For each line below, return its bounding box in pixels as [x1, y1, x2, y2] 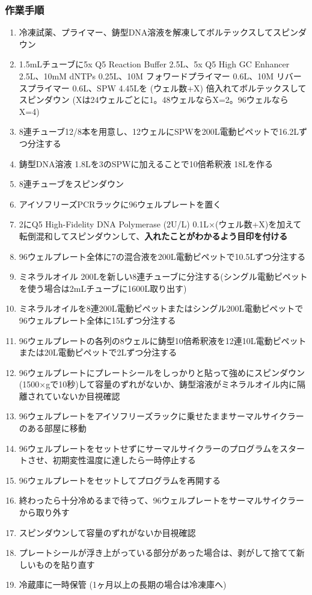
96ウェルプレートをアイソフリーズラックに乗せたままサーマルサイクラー [19, 410, 304, 422]
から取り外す [19, 506, 70, 519]
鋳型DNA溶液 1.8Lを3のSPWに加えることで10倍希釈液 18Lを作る [19, 157, 274, 170]
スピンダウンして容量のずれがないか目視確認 [19, 526, 196, 538]
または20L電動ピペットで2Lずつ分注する [19, 346, 177, 359]
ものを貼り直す [35, 558, 95, 570]
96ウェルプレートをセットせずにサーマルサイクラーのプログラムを [19, 442, 280, 454]
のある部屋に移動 [19, 422, 87, 434]
